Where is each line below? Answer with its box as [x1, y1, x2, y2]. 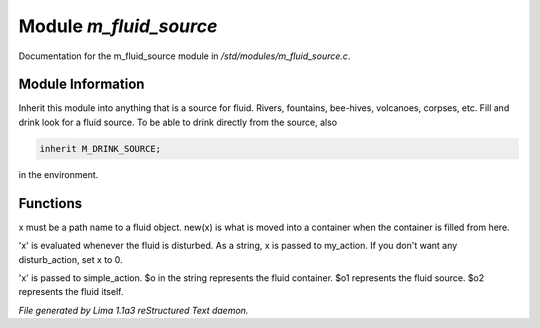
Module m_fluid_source [18, 15, 218, 37]
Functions [18, 195, 83, 212]
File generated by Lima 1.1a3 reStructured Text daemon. [18, 304, 249, 316]
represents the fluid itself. [18, 286, 124, 298]
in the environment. [18, 168, 99, 180]
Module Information [18, 76, 145, 93]
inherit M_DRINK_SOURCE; [39, 143, 162, 154]
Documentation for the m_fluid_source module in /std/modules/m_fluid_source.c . [18, 50, 351, 62]
